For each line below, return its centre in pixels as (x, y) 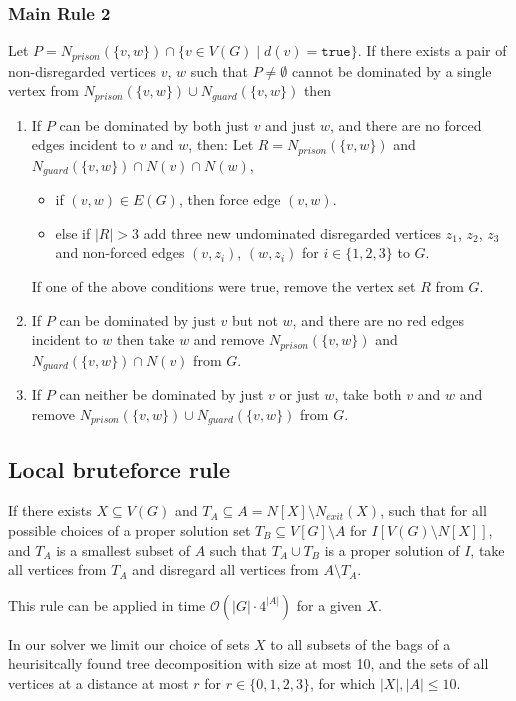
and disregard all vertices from (225, 569)
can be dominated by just (137, 319)
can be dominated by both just (154, 124)
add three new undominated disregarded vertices (292, 232)
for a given (329, 604)
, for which (342, 682)
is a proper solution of (392, 549)
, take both (368, 394)
